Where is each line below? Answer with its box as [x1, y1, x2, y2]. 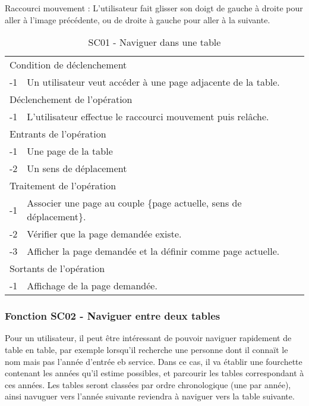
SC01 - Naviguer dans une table [88, 35, 221, 49]
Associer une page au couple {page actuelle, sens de [27, 196, 242, 210]
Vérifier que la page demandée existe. [27, 227, 182, 241]
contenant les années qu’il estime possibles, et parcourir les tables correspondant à [5, 367, 304, 379]
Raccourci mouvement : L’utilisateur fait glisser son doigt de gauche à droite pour [5, 2, 303, 14]
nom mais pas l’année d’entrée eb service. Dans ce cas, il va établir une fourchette [5, 355, 302, 367]
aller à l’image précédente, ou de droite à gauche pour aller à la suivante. [5, 13, 270, 26]
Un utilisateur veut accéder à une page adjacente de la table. [27, 75, 280, 89]
